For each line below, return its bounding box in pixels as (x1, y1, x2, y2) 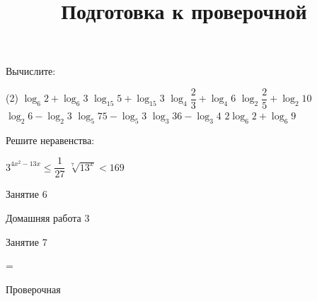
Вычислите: (6, 64, 56, 78)
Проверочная (6, 281, 61, 296)
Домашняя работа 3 (6, 211, 90, 225)
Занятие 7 (6, 234, 47, 249)
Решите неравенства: (6, 132, 95, 147)
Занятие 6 (6, 187, 47, 201)
